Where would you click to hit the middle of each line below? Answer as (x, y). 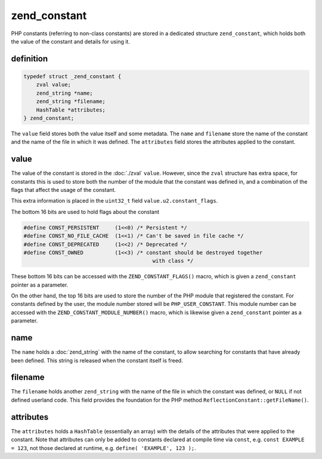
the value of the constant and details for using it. (71, 41)
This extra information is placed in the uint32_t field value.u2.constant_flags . (114, 201)
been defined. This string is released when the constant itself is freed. (97, 360)
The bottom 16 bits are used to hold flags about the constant (85, 212)
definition (30, 59)
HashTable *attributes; (71, 110)
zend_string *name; (65, 93)
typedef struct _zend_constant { (72, 76)
